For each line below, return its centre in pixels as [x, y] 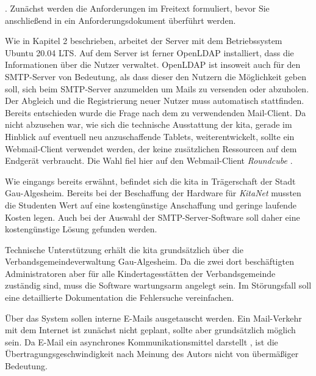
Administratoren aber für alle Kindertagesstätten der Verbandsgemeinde [140, 273]
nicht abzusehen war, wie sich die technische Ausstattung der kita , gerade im [149, 124]
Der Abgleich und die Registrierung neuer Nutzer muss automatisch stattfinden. [155, 101]
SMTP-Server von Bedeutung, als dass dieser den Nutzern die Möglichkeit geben [156, 76]
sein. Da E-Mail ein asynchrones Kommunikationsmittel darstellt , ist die [142, 341]
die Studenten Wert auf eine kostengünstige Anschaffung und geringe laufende [151, 205]
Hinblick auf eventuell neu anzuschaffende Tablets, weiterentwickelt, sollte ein [150, 136]
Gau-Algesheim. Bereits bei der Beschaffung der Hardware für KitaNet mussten [153, 193]
